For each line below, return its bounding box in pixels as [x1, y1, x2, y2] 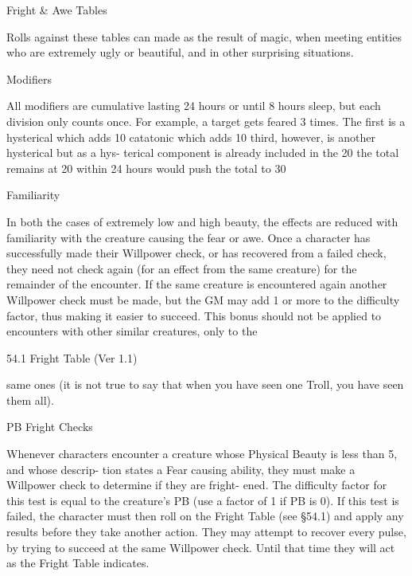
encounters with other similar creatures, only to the [6, 323, 258, 339]
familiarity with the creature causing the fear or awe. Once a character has [6, 229, 371, 245]
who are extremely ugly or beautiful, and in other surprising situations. [6, 44, 354, 61]
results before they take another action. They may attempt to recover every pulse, [6, 523, 406, 540]
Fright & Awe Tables [6, 2, 107, 18]
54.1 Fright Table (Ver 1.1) [6, 349, 138, 366]
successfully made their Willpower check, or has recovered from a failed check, [6, 245, 387, 261]
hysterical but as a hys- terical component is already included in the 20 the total [6, 144, 399, 161]
